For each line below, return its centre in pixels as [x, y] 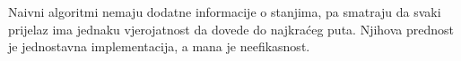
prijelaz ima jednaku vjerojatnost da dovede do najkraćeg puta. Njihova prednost [231, 29]
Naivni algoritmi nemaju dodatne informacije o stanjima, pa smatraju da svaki [225, 11]
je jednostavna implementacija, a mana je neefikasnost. [159, 46]
